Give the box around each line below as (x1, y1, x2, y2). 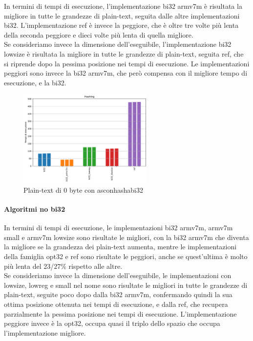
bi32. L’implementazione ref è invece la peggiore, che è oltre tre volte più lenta (4, 20, 239, 30)
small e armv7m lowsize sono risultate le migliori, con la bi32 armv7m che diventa (4, 232, 249, 242)
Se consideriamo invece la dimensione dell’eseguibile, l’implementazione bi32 (4, 39, 232, 49)
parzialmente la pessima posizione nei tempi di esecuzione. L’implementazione (4, 308, 237, 319)
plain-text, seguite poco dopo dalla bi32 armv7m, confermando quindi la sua (4, 289, 232, 300)
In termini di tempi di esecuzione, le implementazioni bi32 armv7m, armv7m (4, 222, 233, 233)
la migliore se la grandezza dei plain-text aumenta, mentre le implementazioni (4, 241, 237, 252)
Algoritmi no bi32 (4, 203, 65, 214)
